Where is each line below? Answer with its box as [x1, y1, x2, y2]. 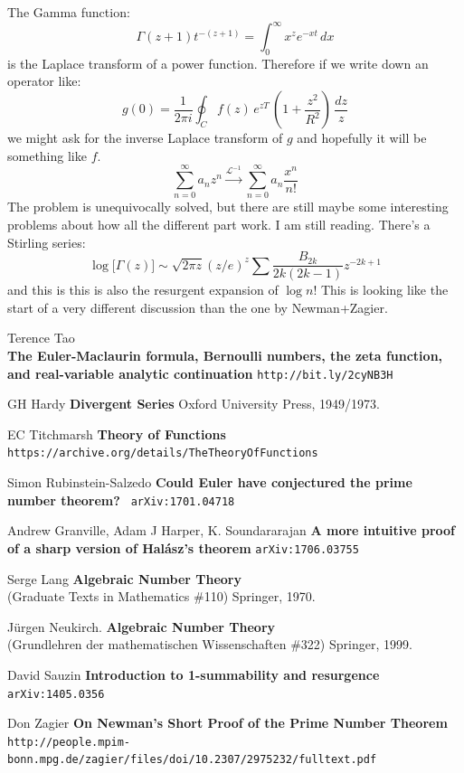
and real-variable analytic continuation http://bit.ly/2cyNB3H [7, 363, 393, 382]
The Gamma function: [7, 3, 130, 21]
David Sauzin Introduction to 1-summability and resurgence [7, 665, 380, 683]
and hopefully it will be [297, 128, 427, 147]
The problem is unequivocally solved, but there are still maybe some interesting [7, 197, 449, 216]
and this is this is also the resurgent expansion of [7, 280, 279, 299]
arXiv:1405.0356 [7, 687, 105, 701]
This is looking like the [320, 280, 449, 299]
